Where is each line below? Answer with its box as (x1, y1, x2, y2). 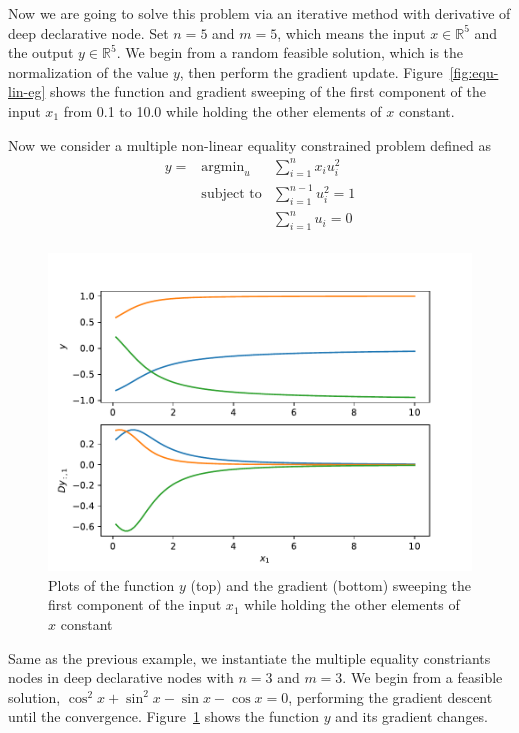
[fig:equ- (449, 61, 499, 82)
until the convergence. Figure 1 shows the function (8, 706, 320, 727)
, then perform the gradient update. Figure (179, 61, 443, 82)
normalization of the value (8, 61, 169, 82)
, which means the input (277, 22, 426, 43)
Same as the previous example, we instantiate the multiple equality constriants (8, 647, 491, 668)
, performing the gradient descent (288, 686, 493, 707)
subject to (201, 187, 262, 201)
